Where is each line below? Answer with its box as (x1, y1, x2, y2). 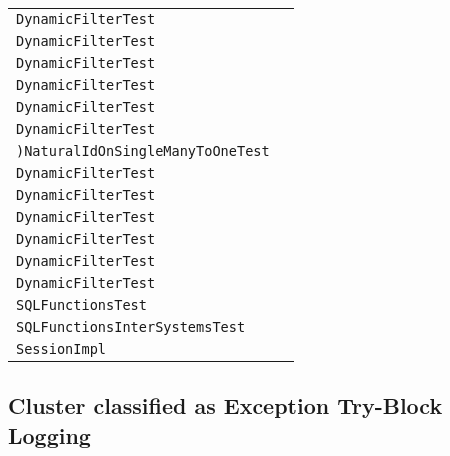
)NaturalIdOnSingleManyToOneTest (16, 143, 270, 159)
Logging (8, 419, 91, 450)
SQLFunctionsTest (16, 297, 147, 313)
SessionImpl (16, 341, 107, 357)
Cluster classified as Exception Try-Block (8, 390, 443, 421)
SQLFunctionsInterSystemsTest (16, 319, 246, 335)
